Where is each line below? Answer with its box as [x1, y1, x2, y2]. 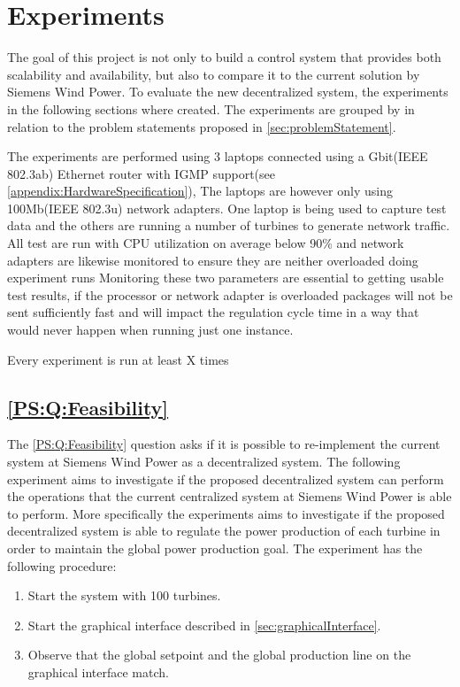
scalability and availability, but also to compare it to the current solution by [7, 65, 420, 83]
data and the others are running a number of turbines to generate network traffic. [7, 216, 450, 235]
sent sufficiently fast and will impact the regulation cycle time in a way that [7, 303, 419, 321]
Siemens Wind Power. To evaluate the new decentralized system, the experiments [7, 82, 448, 101]
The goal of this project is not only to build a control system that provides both [7, 48, 441, 66]
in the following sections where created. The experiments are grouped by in [7, 99, 415, 118]
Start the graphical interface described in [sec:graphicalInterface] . [27, 615, 381, 634]
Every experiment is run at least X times [7, 350, 229, 368]
